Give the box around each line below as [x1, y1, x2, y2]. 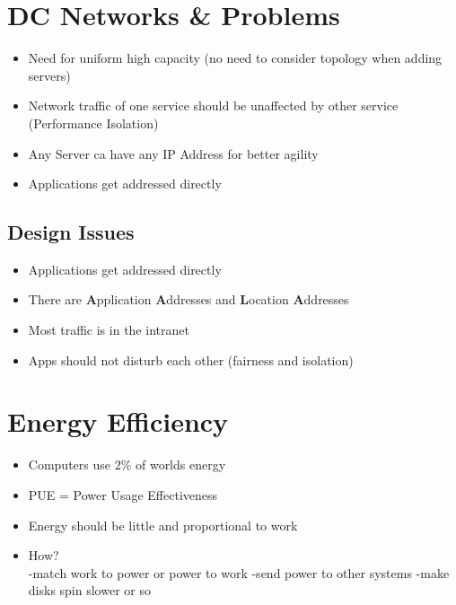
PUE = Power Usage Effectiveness [28, 485, 218, 504]
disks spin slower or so [28, 581, 151, 600]
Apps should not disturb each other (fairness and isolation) [28, 350, 354, 369]
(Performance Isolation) [28, 113, 159, 132]
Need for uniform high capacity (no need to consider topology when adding [28, 48, 443, 67]
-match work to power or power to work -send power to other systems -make [28, 563, 450, 582]
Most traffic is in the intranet [28, 320, 189, 339]
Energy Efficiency [7, 403, 229, 440]
